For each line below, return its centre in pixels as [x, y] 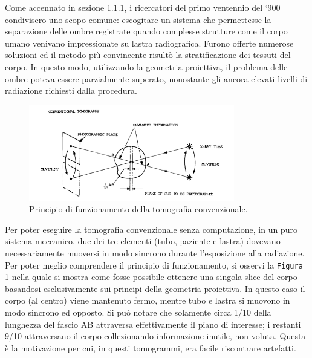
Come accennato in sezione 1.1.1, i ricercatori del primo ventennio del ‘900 [143, 7]
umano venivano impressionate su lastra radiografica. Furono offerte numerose [149, 43]
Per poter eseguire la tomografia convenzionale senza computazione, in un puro [151, 229]
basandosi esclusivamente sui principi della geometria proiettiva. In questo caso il [155, 288]
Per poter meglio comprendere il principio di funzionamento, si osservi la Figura [154, 265]
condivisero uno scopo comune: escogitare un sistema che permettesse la [138, 19]
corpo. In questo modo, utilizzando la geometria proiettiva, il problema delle [146, 66]
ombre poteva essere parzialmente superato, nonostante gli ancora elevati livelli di [156, 78]
